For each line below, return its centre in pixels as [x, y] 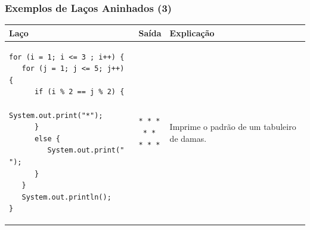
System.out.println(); [66, 197]
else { [47, 139]
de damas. [188, 138]
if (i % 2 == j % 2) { [79, 92]
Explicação [192, 32]
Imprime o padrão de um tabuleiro [233, 127]
